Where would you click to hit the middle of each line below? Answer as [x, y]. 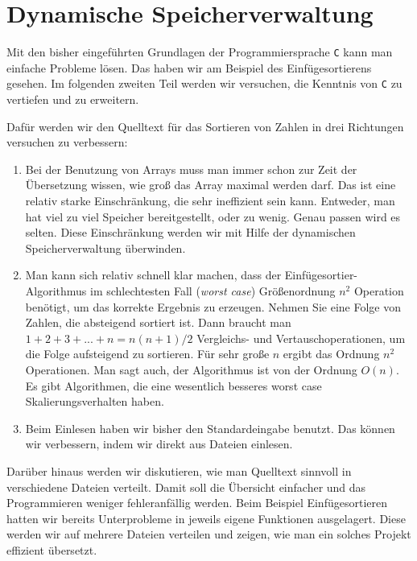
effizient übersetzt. [52, 549]
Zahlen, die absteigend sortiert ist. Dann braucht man [158, 322]
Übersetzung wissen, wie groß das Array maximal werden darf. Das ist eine [211, 185]
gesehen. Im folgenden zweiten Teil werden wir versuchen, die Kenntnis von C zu [204, 83]
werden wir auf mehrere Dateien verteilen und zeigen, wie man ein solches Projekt [209, 534]
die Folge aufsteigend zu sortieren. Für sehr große [147, 354]
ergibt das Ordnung [331, 354]
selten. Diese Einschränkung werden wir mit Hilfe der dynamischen [190, 232]
